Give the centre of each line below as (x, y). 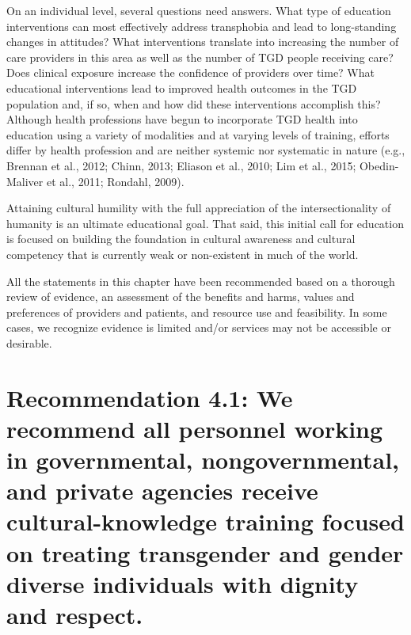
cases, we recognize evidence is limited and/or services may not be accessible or (199, 327)
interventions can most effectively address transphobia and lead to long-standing (202, 26)
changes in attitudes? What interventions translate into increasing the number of (203, 42)
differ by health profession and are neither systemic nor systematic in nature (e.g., (206, 150)
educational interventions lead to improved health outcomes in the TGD (182, 87)
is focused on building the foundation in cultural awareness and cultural (181, 239)
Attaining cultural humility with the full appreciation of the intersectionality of (199, 208)
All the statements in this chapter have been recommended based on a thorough (201, 281)
